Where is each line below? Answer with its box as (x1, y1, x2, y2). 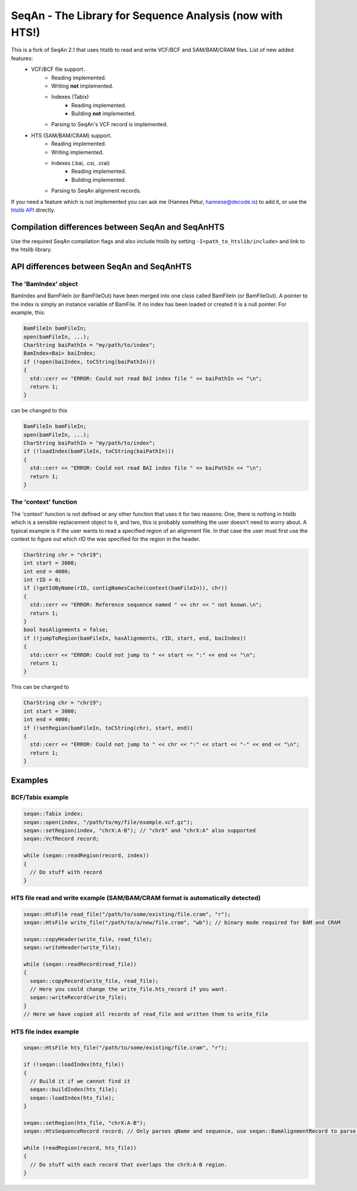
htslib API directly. (11, 206, 56, 213)
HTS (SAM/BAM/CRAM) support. (31, 132, 112, 139)
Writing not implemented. (51, 82, 114, 89)
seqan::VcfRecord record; (23, 835, 99, 842)
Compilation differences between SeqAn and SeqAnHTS (11, 222, 225, 232)
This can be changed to (11, 683, 70, 691)
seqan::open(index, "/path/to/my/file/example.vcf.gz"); (23, 818, 193, 826)
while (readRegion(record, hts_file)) (23, 1145, 137, 1152)
